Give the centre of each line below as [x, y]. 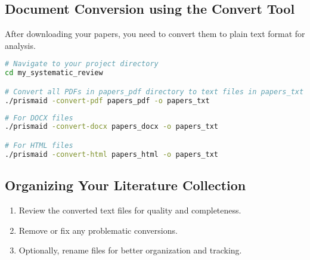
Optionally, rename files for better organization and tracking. [130, 250]
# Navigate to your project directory [82, 64]
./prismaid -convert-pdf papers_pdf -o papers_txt [107, 100]
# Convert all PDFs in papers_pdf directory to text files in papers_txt [154, 92]
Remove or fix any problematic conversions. [98, 230]
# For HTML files [39, 145]
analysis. [20, 45]
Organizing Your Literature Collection [125, 185]
